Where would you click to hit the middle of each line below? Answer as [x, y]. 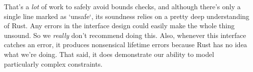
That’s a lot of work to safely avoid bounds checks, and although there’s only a [122, 6]
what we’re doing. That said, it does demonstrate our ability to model [109, 54]
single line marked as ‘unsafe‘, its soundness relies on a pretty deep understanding [127, 16]
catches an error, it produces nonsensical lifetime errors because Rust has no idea [126, 45]
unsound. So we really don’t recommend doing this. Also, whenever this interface [125, 35]
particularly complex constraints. [53, 63]
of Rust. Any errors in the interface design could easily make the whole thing [119, 26]
